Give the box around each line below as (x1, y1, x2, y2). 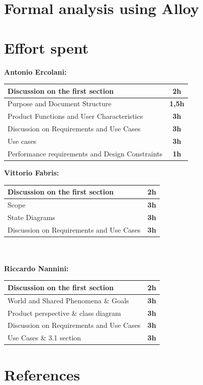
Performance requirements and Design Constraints (8, 148, 163, 158)
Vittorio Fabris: (4, 167, 59, 177)
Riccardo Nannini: (4, 263, 69, 273)
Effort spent (4, 37, 89, 58)
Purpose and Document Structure (8, 98, 112, 109)
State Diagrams (8, 212, 55, 222)
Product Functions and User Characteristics (8, 111, 143, 121)
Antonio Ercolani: (4, 66, 67, 77)
